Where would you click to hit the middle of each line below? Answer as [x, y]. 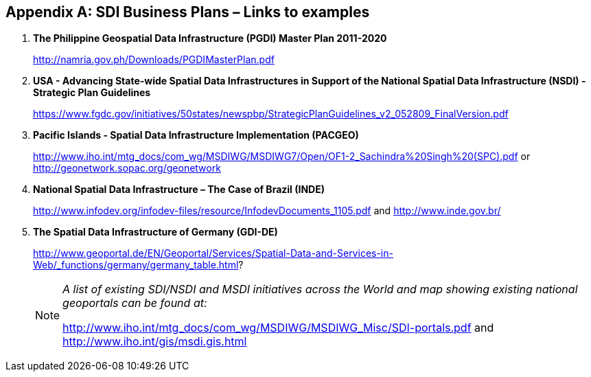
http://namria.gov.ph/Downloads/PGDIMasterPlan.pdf [154, 60]
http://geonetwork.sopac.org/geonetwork [127, 168]
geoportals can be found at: [135, 303]
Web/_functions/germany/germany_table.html [136, 265]
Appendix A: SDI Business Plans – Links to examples [188, 12]
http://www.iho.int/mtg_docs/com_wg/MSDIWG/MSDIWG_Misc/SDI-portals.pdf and [278, 328]
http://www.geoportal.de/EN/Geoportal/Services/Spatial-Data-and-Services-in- [213, 253]
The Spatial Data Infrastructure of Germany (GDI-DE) [155, 232]
